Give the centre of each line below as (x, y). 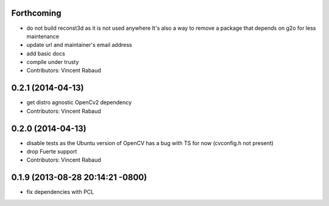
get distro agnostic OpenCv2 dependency (79, 102)
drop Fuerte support (52, 152)
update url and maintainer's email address (79, 45)
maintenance (43, 36)
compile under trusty (53, 62)
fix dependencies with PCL (60, 192)
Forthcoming (36, 13)
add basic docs (46, 53)
